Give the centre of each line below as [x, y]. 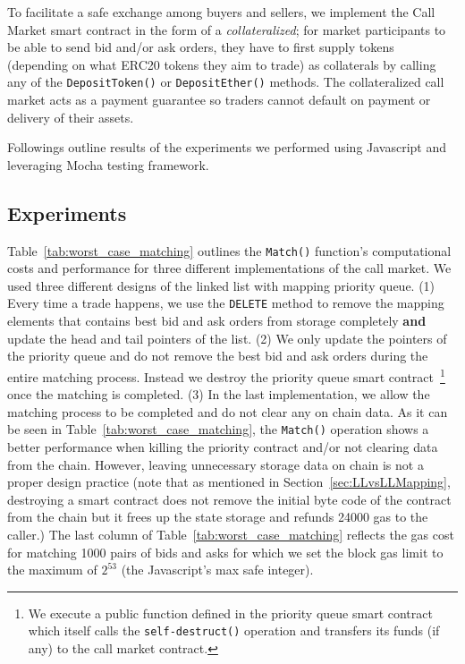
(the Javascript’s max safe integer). [217, 570]
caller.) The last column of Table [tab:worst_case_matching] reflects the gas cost [231, 534]
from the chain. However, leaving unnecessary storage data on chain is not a [216, 464]
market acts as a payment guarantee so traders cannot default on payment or [219, 100]
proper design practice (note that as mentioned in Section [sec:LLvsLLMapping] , [229, 482]
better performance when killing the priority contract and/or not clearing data [223, 446]
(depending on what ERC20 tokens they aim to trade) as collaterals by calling [222, 64]
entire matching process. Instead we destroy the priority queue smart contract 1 [226, 375]
